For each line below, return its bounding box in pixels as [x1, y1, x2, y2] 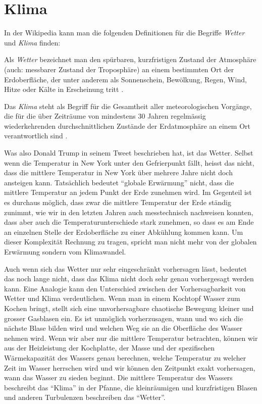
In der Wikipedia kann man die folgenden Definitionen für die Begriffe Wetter [4, 27, 245, 38]
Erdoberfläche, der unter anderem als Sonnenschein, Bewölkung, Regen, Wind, [4, 74, 247, 84]
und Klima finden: [4, 37, 61, 47]
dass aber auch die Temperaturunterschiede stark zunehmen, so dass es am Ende [4, 217, 254, 227]
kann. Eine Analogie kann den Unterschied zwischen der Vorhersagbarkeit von [4, 283, 246, 293]
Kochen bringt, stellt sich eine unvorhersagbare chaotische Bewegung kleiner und [4, 302, 254, 313]
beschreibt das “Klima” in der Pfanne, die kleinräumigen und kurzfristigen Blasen [4, 382, 257, 392]
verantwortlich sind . [4, 130, 68, 141]
